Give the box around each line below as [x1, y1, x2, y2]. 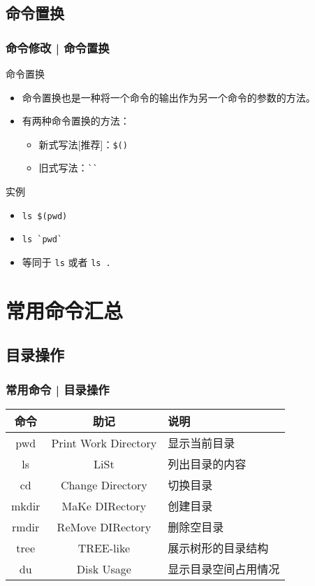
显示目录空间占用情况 [168, 561, 280, 578]
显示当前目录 [168, 435, 235, 452]
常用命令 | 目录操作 [6, 380, 110, 398]
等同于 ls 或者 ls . [22, 255, 111, 269]
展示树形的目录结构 [168, 540, 269, 557]
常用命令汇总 [6, 295, 124, 324]
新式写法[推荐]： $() [38, 137, 128, 151]
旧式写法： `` [38, 160, 98, 175]
